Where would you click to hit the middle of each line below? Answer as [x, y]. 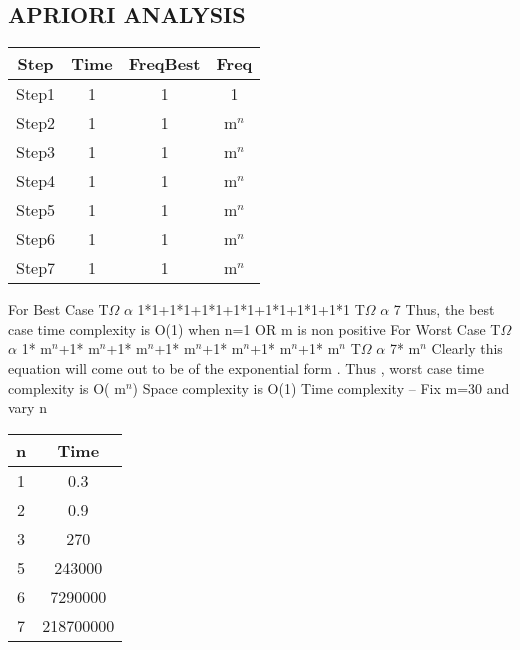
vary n [27, 407]
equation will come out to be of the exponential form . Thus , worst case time [246, 367]
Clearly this [467, 348]
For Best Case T [58, 309]
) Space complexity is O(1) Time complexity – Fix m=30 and [321, 387]
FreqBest [164, 64]
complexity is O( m [67, 387]
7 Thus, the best [444, 309]
